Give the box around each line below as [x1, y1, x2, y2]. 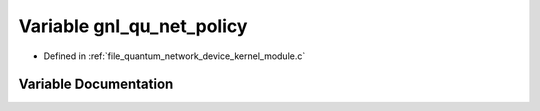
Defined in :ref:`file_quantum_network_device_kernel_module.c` [43, 50, 306, 62]
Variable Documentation [18, 76, 174, 93]
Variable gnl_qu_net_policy [18, 15, 248, 37]
